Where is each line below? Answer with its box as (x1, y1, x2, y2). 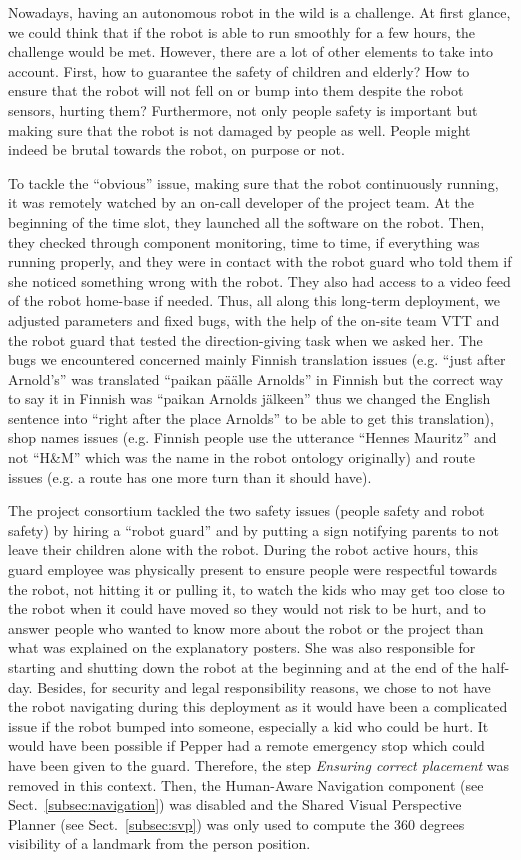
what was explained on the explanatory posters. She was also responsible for (8, 637, 476, 658)
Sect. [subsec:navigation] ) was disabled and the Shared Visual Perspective (8, 794, 462, 815)
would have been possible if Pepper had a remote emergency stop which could (8, 735, 485, 756)
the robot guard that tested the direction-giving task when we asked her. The (8, 329, 483, 350)
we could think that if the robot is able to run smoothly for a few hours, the (8, 21, 476, 42)
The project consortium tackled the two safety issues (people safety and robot (8, 500, 485, 521)
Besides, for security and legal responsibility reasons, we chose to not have (37, 676, 491, 697)
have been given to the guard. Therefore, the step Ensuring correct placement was (8, 754, 510, 775)
